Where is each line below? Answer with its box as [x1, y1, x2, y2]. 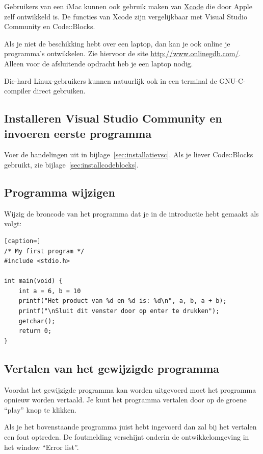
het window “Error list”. [4, 441, 79, 452]
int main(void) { [4, 277, 63, 285]
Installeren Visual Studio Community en [4, 110, 222, 126]
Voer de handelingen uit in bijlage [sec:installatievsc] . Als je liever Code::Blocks [4, 149, 253, 160]
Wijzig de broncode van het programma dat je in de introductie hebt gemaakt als [4, 208, 259, 219]
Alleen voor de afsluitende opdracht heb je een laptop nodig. [4, 58, 193, 68]
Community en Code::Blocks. [4, 21, 95, 32]
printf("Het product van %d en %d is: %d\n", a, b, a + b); [18, 297, 227, 305]
